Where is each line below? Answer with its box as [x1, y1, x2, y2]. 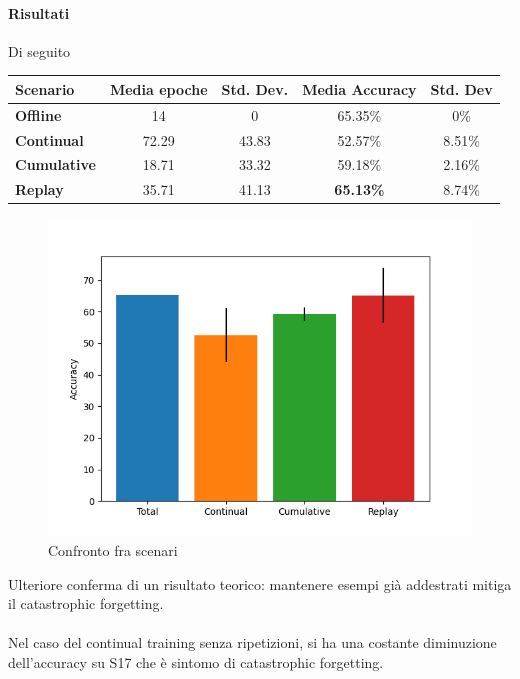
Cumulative [15, 154, 96, 175]
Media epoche [109, 78, 208, 99]
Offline [15, 104, 62, 125]
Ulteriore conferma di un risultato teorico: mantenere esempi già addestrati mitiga [8, 573, 512, 594]
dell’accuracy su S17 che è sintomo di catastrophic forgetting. [8, 651, 384, 672]
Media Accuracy [302, 78, 417, 99]
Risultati [8, 2, 70, 23]
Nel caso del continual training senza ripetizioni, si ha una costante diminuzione [8, 632, 497, 653]
